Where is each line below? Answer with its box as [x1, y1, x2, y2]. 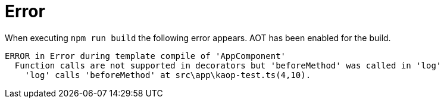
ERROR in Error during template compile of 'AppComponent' [5, 51, 286, 61]
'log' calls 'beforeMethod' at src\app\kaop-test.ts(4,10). [24, 70, 311, 80]
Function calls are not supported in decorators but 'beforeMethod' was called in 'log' [14, 60, 442, 70]
